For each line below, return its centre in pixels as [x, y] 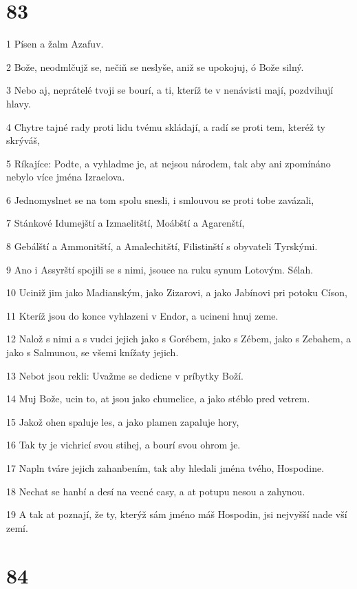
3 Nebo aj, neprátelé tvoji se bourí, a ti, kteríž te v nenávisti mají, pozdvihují [170, 90]
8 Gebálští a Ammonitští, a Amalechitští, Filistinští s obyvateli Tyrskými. [162, 246]
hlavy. [19, 103]
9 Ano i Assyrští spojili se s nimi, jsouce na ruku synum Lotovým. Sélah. [160, 269]
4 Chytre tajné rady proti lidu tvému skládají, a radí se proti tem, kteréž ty [166, 126]
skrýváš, [23, 140]
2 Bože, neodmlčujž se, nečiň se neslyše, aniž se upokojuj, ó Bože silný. [155, 66]
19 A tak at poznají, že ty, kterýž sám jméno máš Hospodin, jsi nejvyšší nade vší [177, 514]
